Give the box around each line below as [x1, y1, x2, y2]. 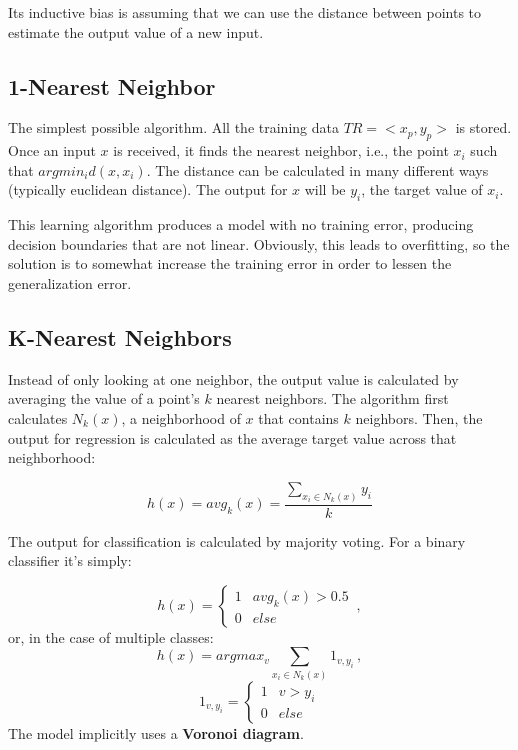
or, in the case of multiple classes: [8, 626, 214, 647]
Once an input [8, 140, 96, 161]
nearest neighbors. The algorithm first [216, 388, 449, 409]
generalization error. [8, 272, 132, 293]
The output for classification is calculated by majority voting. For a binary [8, 530, 466, 551]
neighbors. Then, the [355, 407, 483, 428]
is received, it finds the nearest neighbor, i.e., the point [113, 140, 449, 161]
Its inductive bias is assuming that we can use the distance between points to [8, 2, 482, 22]
